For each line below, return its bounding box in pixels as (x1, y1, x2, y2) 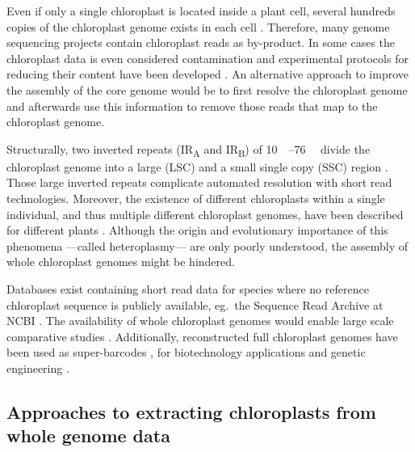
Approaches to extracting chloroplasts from (6, 399, 376, 424)
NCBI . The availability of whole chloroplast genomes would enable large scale (6, 312, 394, 329)
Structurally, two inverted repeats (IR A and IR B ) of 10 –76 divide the (6, 140, 371, 159)
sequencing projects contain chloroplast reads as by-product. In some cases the (6, 34, 396, 51)
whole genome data (6, 423, 170, 448)
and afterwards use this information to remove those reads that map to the (6, 97, 378, 114)
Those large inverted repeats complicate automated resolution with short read (6, 174, 392, 191)
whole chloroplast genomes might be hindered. (6, 253, 235, 270)
